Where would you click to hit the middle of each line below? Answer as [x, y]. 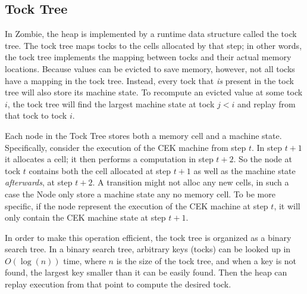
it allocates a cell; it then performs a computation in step [109, 159]
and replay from [266, 103]
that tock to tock [36, 115]
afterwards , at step [39, 182]
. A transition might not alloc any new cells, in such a [191, 182]
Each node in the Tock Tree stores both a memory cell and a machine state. [143, 135]
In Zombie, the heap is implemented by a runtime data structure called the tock [151, 34]
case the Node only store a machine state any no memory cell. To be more [140, 194]
